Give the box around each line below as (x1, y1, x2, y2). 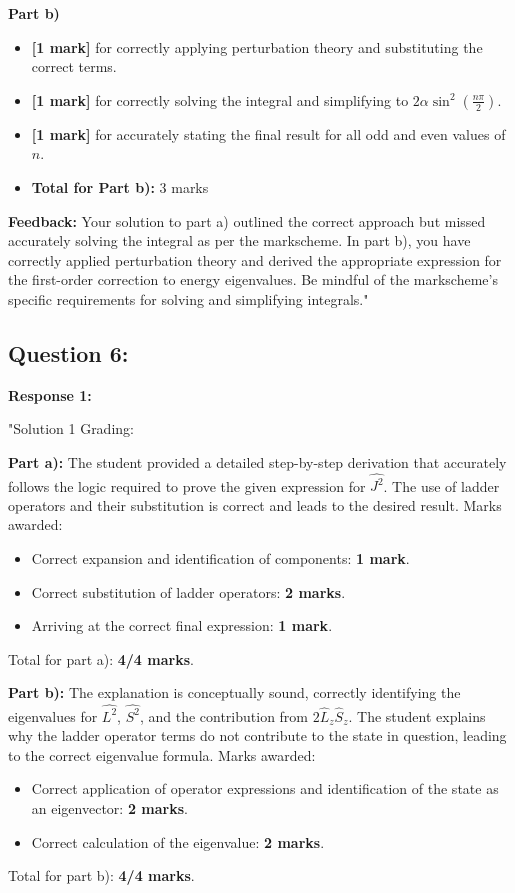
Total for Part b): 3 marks (31, 176, 209, 197)
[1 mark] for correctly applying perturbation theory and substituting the (31, 36, 483, 57)
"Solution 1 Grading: (8, 418, 134, 439)
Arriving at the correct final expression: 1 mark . (31, 615, 333, 636)
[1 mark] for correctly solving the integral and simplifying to (31, 89, 409, 110)
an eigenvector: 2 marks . (31, 798, 188, 819)
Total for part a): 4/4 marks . (8, 648, 194, 669)
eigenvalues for (8, 705, 98, 726)
